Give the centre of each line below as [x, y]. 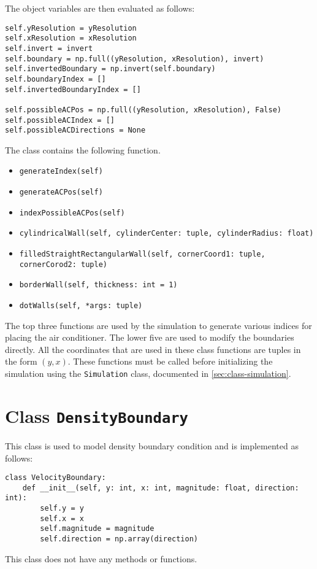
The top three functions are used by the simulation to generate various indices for [158, 325]
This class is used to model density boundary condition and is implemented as [152, 445]
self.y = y [62, 509]
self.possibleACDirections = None [75, 130]
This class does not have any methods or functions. [101, 558]
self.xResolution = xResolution [71, 38]
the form [21, 361]
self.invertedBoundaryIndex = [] [73, 89]
